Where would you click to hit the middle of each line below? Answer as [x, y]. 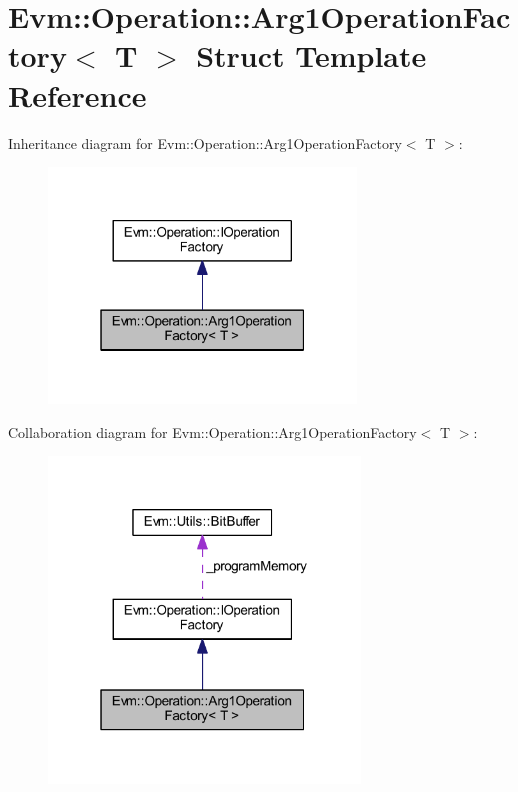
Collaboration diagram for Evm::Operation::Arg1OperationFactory [212, 431]
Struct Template [311, 55]
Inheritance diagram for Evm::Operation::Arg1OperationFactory [205, 142]
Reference [77, 94]
